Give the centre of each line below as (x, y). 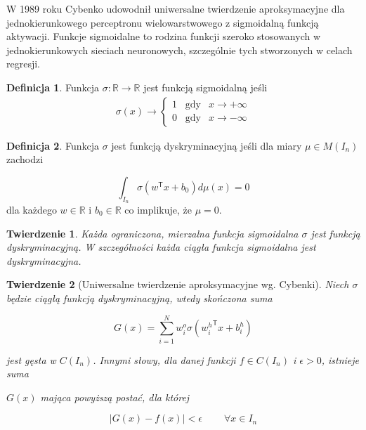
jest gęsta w (31, 359)
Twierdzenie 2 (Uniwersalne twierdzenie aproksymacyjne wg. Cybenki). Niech (178, 284)
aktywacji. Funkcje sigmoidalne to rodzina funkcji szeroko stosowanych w (164, 36)
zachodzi (25, 159)
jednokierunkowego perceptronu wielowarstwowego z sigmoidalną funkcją (163, 22)
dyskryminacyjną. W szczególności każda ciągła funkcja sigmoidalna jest (161, 247)
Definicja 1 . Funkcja (53, 87)
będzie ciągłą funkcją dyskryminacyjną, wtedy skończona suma (139, 298)
